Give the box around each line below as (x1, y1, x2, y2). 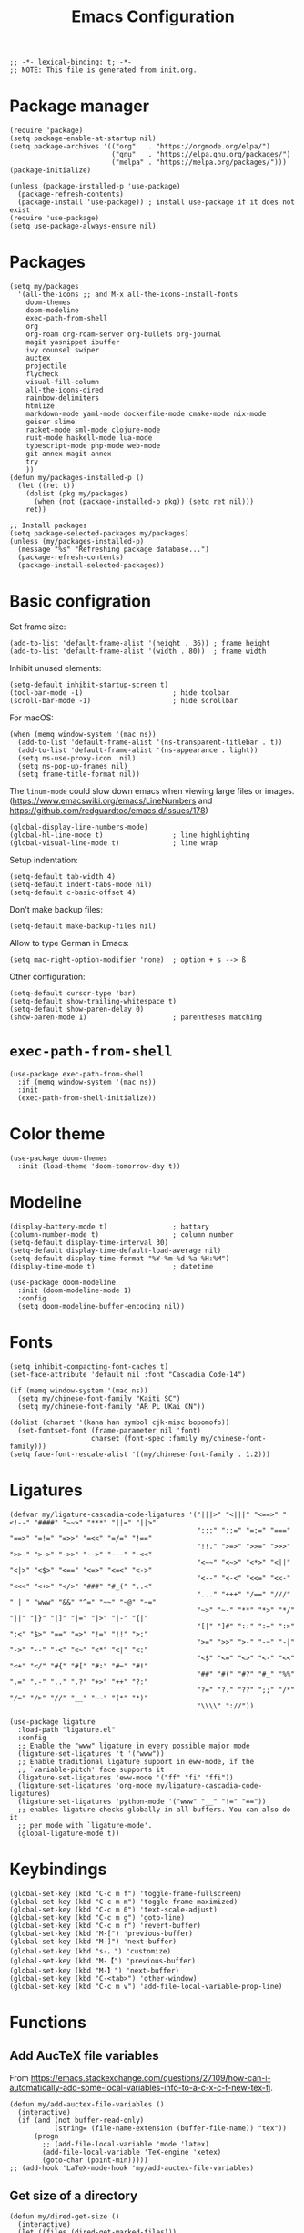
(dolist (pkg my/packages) (25, 489, 128, 498)
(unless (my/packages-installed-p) (9, 537, 145, 546)
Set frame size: (9, 621, 66, 632)
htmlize (25, 402, 55, 411)
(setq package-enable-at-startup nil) (9, 134, 157, 143)
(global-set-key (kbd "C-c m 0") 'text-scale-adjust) (9, 1905, 218, 1914)
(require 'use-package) (9, 214, 100, 223)
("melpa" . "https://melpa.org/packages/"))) (110, 158, 287, 168)
